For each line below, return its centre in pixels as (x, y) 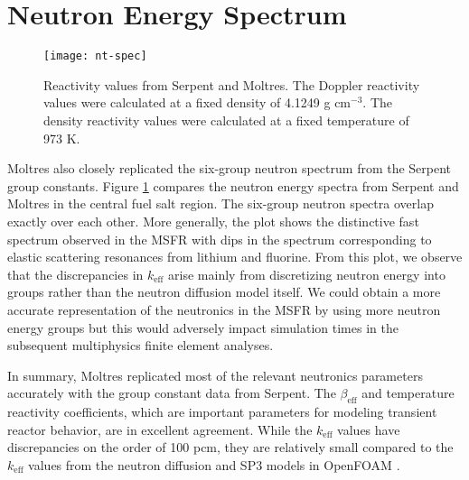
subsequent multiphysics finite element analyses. (141, 345)
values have (369, 429)
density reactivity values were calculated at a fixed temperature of (226, 120)
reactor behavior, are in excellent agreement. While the (160, 429)
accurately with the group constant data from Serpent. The (172, 393)
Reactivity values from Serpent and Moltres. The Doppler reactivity (232, 84)
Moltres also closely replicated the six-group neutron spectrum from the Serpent (230, 168)
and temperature (408, 393)
